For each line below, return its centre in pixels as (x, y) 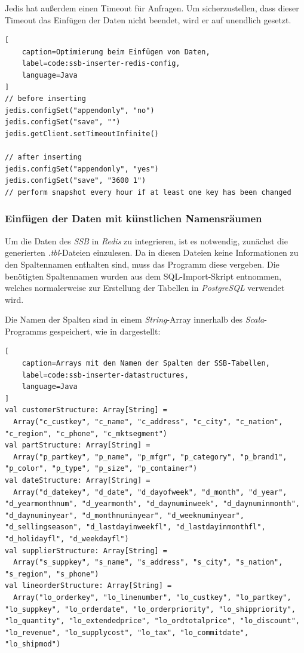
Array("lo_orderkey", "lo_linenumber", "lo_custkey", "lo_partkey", (152, 597)
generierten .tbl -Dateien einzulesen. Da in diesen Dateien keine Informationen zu (152, 252)
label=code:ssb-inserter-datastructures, (105, 375)
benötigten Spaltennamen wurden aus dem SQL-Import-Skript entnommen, (143, 276)
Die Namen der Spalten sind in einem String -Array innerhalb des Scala (135, 319)
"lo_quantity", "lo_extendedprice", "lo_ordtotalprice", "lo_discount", (152, 621)
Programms (26, 331)
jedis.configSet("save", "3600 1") (76, 181)
